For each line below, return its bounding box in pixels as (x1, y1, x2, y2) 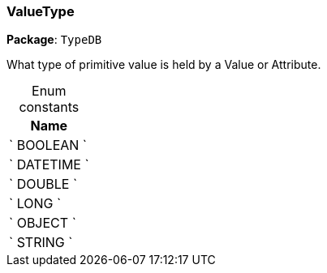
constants (19, 99, 80, 116)
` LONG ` (9, 195, 62, 212)
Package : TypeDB (6, 32, 102, 47)
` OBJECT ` (9, 215, 76, 232)
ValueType (6, 3, 75, 19)
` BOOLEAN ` (9, 137, 88, 154)
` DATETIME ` (9, 156, 89, 173)
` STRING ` (9, 234, 73, 251)
